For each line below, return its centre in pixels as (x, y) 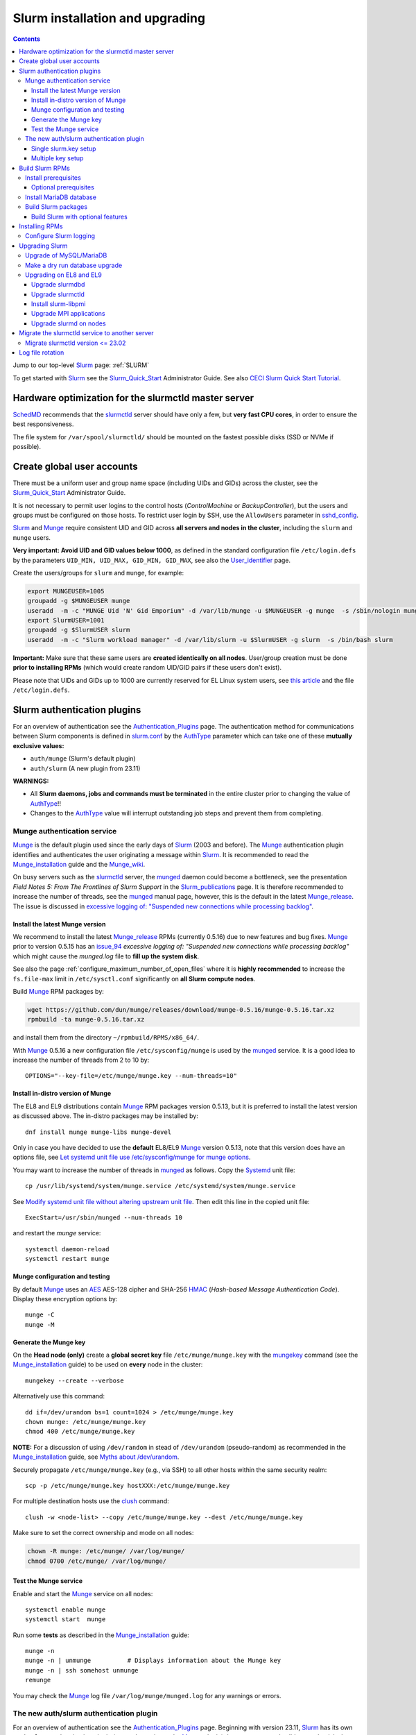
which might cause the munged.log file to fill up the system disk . (106, 956)
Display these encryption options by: (65, 1298)
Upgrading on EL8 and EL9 (63, 275)
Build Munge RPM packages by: (58, 991)
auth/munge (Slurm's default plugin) (83, 759)
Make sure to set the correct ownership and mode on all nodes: (103, 1533)
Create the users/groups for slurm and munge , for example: (98, 573)
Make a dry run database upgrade (74, 265)
